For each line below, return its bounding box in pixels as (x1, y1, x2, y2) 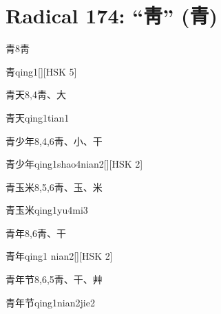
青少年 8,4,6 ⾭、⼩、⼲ (6, 133, 103, 148)
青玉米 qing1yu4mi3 (6, 203, 88, 217)
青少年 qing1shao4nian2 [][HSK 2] (6, 157, 143, 171)
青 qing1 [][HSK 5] (6, 64, 77, 78)
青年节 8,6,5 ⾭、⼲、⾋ (6, 272, 103, 287)
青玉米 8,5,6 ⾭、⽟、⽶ (6, 179, 103, 194)
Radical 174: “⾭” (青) (6, 1, 218, 30)
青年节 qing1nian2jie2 (6, 295, 95, 309)
